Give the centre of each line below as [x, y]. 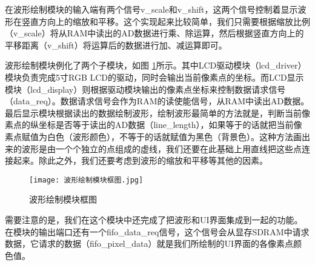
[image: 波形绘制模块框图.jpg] [86, 180]
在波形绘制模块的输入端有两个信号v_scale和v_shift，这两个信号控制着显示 [151, 9]
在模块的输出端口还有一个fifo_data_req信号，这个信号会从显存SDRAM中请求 [157, 231]
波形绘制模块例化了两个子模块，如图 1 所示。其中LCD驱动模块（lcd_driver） [156, 65]
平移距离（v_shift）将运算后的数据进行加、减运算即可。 [116, 45]
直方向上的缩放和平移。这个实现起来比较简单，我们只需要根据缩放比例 [170, 21]
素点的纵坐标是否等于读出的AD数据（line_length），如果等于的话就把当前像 [154, 125]
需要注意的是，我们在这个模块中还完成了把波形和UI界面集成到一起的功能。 [154, 219]
